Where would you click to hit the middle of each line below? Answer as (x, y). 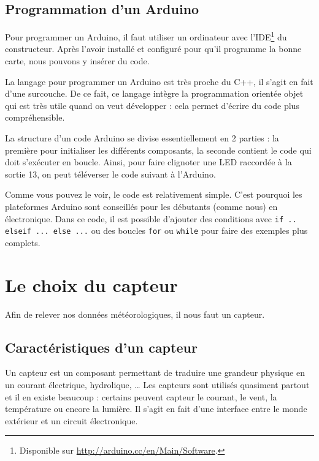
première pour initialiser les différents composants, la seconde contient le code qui (158, 150)
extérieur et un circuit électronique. (71, 420)
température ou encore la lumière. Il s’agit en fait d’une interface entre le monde (156, 409)
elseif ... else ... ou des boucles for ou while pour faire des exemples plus (156, 230)
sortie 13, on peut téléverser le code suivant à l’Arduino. (110, 174)
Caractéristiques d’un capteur (101, 347)
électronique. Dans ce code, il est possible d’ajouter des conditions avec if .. (151, 218)
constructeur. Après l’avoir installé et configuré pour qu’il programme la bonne (153, 49)
